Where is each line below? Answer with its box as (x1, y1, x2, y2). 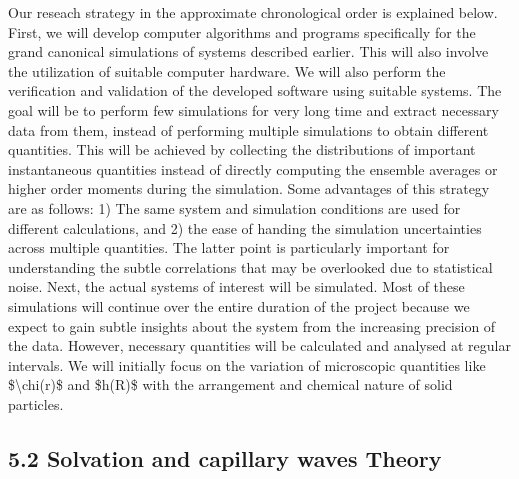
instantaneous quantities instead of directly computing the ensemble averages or (8, 158, 498, 179)
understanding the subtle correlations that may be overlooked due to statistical (8, 256, 493, 277)
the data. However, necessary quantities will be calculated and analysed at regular (8, 335, 511, 356)
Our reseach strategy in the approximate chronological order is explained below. (8, 2, 498, 22)
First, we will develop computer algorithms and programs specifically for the (8, 21, 476, 42)
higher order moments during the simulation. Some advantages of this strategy (8, 178, 490, 199)
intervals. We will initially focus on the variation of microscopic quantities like (8, 354, 486, 375)
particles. (8, 393, 64, 414)
